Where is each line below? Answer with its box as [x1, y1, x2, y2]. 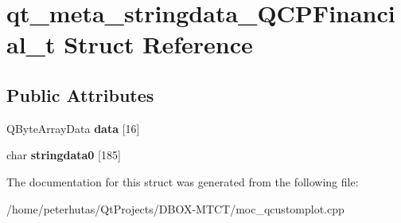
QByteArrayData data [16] [6, 119, 140, 136]
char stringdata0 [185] [6, 147, 121, 163]
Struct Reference [64, 28, 253, 61]
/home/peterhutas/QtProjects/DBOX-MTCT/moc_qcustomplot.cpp [6, 200, 345, 217]
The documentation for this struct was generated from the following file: [6, 173, 359, 190]
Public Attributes [6, 82, 154, 107]
